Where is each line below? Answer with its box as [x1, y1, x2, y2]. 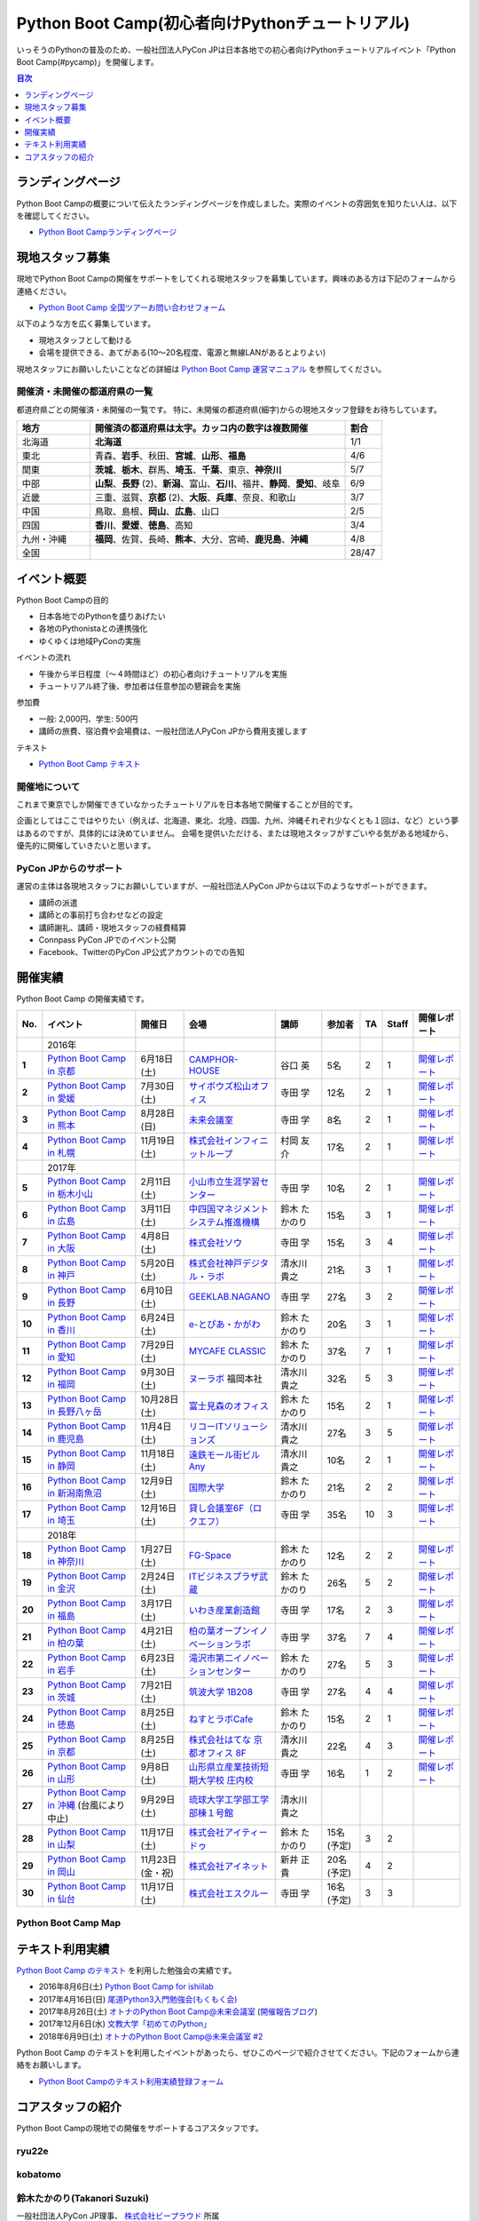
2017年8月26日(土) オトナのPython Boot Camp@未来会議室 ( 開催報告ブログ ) [38, 2006, 318, 2017]
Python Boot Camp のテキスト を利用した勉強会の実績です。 [16, 1964, 237, 1976]
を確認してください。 [16, 210, 95, 221]
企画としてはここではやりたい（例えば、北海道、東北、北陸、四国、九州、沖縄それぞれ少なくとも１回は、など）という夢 [16, 816, 459, 826]
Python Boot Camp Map [16, 1917, 122, 1930]
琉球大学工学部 [188, 1793, 252, 1805]
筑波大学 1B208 [188, 1685, 253, 1698]
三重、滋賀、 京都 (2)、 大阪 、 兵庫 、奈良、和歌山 [94, 491, 296, 504]
